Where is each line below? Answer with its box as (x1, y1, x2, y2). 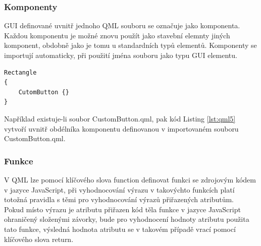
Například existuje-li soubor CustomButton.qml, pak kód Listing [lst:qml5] (4, 113, 236, 124)
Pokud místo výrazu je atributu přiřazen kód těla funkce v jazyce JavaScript (4, 204, 241, 214)
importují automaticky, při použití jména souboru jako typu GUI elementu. (4, 50, 237, 60)
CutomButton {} (18, 88, 69, 96)
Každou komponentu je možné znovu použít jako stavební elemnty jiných (4, 30, 230, 40)
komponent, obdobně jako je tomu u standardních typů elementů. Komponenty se (4, 40, 257, 50)
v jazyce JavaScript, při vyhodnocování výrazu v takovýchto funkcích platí (4, 184, 235, 195)
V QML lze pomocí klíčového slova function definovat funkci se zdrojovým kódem (4, 174, 256, 184)
